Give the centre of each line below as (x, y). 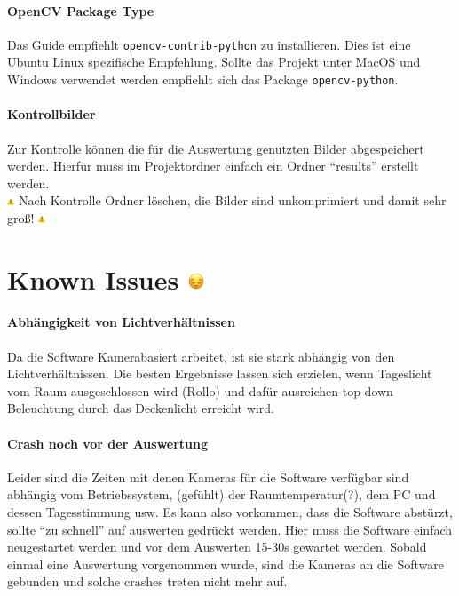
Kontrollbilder (51, 114)
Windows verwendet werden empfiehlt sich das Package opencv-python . (203, 79)
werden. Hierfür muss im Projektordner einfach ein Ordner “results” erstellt (213, 166)
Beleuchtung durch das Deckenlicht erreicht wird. (141, 408)
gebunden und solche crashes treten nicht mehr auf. (147, 581)
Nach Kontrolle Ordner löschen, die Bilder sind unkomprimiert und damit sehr (233, 200)
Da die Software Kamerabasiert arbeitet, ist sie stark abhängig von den (201, 356)
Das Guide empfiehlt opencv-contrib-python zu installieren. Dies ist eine (209, 44)
